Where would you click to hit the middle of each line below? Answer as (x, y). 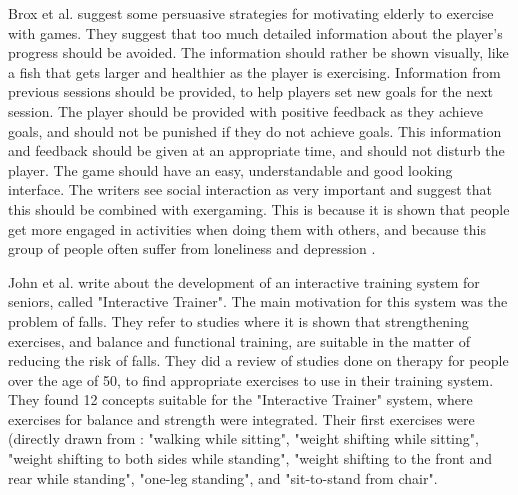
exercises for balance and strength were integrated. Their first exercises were (241, 418)
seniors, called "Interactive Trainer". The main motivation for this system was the (258, 301)
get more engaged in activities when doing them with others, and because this (247, 228)
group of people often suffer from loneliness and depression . (192, 248)
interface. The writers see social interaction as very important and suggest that (250, 189)
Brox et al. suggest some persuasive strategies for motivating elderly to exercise (251, 13)
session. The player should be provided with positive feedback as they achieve (245, 110)
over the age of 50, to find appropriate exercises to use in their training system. (251, 379)
